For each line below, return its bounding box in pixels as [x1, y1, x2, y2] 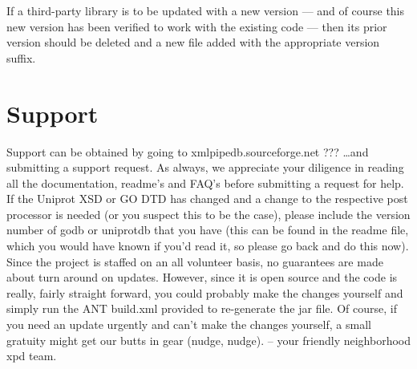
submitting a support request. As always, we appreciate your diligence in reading [6, 159, 404, 176]
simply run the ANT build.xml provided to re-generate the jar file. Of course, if [6, 300, 397, 317]
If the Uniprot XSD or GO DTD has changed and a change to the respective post [6, 190, 408, 207]
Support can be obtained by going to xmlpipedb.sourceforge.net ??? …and [6, 143, 369, 160]
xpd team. [6, 347, 57, 364]
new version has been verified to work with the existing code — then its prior [6, 18, 387, 34]
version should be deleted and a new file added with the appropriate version [6, 34, 380, 51]
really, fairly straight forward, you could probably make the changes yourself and [6, 284, 403, 301]
